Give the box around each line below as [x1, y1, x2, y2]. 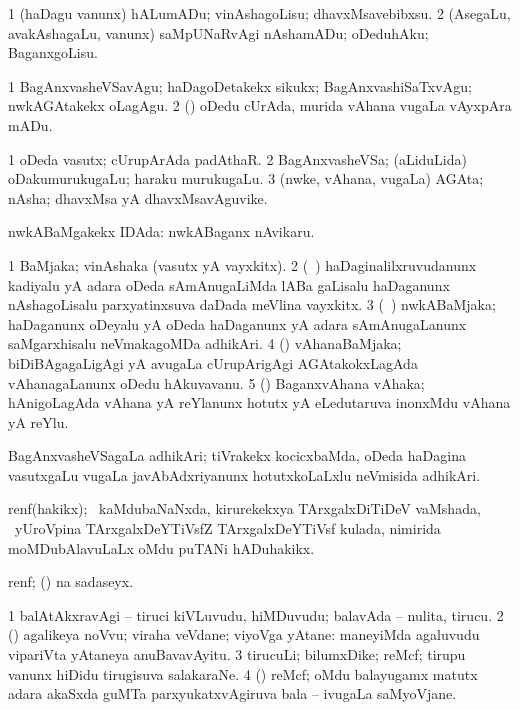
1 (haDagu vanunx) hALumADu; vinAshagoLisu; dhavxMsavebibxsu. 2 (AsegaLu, [8, 3, 511, 23]
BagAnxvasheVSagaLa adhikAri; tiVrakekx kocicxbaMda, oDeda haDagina [8, 445, 466, 466]
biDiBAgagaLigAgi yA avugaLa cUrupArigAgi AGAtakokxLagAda [8, 352, 418, 373]
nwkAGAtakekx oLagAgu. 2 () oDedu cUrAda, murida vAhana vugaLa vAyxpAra [8, 95, 512, 116]
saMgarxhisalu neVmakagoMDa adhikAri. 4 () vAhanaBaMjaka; [8, 333, 402, 354]
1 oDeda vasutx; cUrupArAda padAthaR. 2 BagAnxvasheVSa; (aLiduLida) [8, 148, 467, 169]
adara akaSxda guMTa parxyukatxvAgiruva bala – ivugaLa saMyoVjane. [8, 683, 457, 704]
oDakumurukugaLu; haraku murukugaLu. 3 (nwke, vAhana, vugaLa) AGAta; [8, 168, 484, 189]
